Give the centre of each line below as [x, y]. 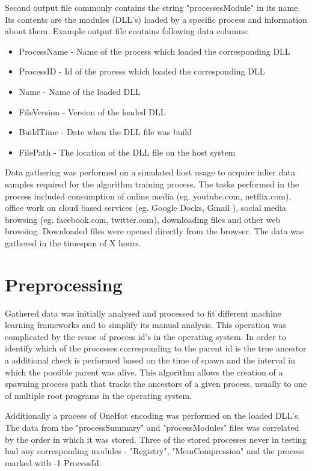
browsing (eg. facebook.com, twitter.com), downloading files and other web [143, 219]
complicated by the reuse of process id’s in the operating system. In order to [145, 336]
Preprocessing [64, 284]
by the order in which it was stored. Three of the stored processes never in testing [156, 439]
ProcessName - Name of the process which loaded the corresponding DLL [154, 51]
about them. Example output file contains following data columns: [127, 31]
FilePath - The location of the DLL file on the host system [127, 152]
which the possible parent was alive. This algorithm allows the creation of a [144, 372]
